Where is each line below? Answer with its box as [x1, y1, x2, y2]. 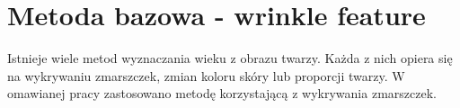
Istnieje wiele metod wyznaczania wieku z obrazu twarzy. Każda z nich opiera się [7, 49, 453, 67]
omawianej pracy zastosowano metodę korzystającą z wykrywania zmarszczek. [7, 84, 437, 103]
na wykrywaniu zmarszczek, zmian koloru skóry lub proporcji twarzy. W [7, 66, 405, 85]
